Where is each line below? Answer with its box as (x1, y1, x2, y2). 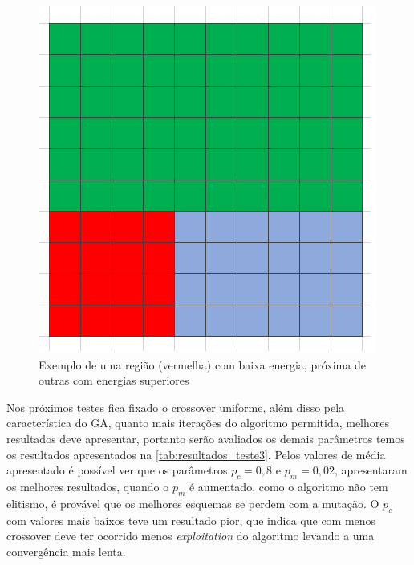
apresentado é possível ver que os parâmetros (6, 462, 228, 478)
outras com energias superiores (39, 372, 189, 389)
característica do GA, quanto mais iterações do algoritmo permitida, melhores (6, 414, 390, 431)
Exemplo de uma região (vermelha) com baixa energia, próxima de (39, 356, 366, 373)
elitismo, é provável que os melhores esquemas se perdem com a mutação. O (6, 494, 379, 511)
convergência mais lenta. (6, 543, 126, 559)
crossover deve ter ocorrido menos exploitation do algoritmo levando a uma (6, 527, 375, 544)
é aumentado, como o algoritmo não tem (189, 478, 388, 494)
